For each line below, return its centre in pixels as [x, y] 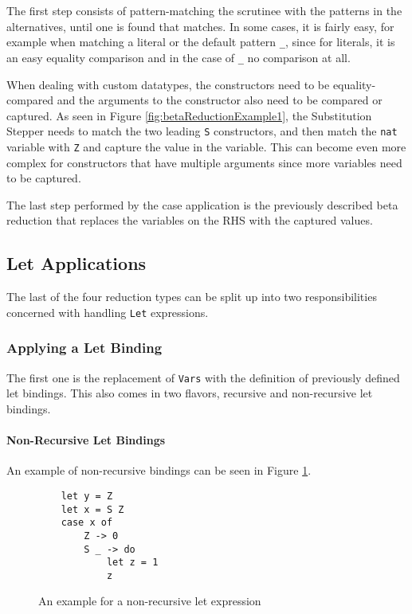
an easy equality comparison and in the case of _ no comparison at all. [179, 57]
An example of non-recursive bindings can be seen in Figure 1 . [159, 470]
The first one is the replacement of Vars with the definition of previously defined [203, 377]
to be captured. [44, 178]
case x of [87, 523]
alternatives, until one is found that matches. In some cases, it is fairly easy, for [200, 26]
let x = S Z [92, 509]
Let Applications [77, 263]
